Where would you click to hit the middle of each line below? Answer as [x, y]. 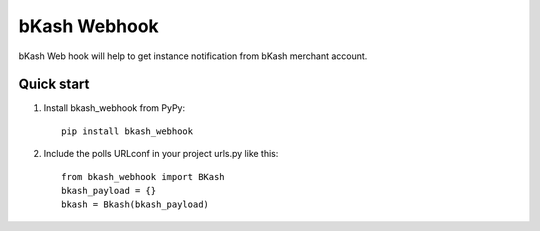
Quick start [54, 84]
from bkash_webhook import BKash [143, 176]
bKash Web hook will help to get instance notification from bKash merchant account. [193, 56]
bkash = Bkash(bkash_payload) [135, 204]
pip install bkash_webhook [127, 131]
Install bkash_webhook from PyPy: [114, 108]
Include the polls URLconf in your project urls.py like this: [161, 154]
